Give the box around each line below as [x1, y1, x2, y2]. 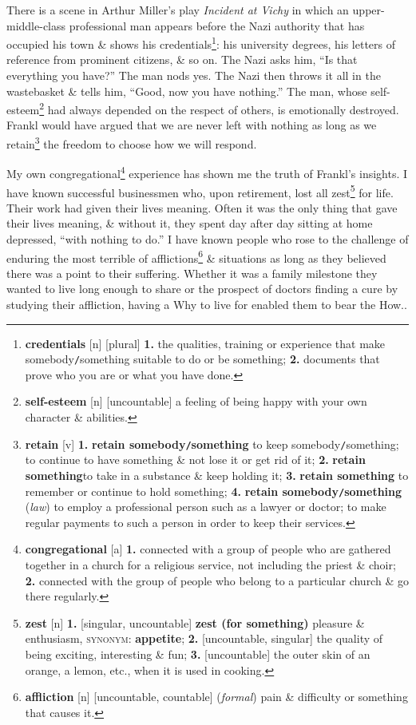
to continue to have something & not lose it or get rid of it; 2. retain [25, 451, 366, 468]
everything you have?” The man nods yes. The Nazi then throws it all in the [6, 67, 381, 84]
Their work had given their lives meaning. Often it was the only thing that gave [6, 199, 398, 216]
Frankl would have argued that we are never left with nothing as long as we [6, 117, 377, 133]
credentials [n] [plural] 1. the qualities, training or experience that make [25, 335, 386, 351]
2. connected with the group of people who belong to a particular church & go [25, 572, 409, 588]
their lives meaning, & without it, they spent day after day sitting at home [6, 215, 373, 232]
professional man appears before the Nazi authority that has [69, 17, 365, 34]
